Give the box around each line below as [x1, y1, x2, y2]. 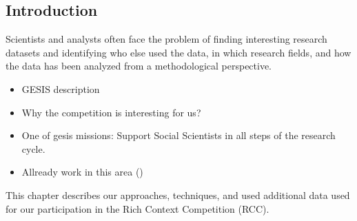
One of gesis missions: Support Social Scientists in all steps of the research [21, 128, 336, 143]
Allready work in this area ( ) [21, 165, 143, 179]
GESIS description [21, 81, 100, 96]
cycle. [21, 141, 45, 156]
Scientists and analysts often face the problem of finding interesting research [6, 32, 327, 46]
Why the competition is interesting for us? [21, 105, 201, 119]
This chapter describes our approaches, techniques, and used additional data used [6, 187, 350, 202]
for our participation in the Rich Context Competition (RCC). [6, 201, 269, 215]
